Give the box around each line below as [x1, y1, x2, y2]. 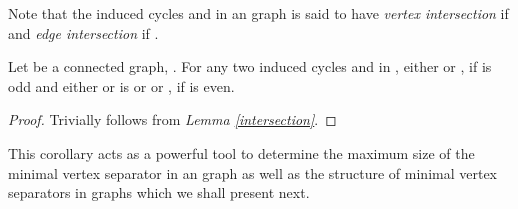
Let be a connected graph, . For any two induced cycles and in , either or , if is [8, 56, 492, 77]
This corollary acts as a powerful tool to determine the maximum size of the [8, 142, 475, 163]
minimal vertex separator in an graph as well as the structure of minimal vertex [8, 162, 498, 183]
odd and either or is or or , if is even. [8, 75, 235, 96]
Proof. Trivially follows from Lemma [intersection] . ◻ [8, 109, 337, 130]
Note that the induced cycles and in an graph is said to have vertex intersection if [8, 3, 509, 23]
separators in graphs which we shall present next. [8, 182, 310, 203]
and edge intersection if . [8, 22, 159, 43]
